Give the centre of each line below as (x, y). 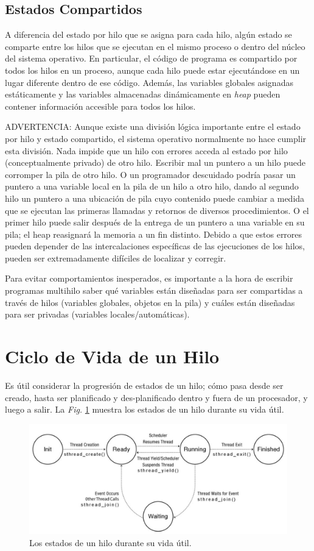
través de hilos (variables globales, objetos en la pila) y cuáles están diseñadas (150, 302)
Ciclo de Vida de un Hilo (112, 356)
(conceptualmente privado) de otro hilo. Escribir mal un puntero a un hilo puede (155, 162)
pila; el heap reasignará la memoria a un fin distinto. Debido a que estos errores (154, 234)
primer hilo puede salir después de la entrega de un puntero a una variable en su (155, 222)
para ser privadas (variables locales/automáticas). (97, 314)
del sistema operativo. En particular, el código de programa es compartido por (151, 58)
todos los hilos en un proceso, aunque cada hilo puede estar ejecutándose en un (152, 70)
